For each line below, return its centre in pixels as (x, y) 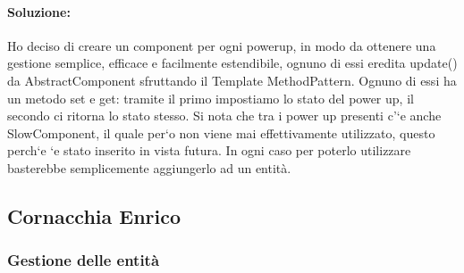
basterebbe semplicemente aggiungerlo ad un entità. (149, 167)
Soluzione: (39, 11)
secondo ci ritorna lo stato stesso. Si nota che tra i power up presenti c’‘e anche (224, 116)
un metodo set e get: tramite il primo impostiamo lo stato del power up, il (211, 98)
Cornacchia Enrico (94, 215)
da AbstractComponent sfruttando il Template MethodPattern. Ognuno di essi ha (232, 80)
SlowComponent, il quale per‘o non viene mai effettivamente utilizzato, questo (221, 132)
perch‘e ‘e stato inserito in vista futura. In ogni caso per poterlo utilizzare (209, 150)
